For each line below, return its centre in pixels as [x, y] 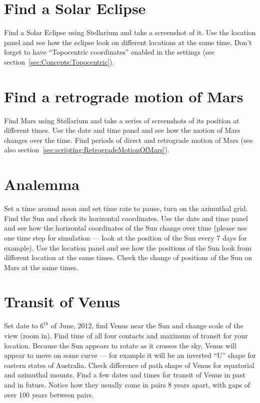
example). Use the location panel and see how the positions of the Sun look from [128, 247]
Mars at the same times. [41, 267]
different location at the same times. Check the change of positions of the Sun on [128, 257]
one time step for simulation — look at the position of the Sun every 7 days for [125, 237]
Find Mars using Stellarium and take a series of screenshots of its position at [122, 120]
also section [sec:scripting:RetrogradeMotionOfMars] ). [87, 150]
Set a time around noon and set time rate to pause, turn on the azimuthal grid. [126, 208]
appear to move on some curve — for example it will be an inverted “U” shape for [130, 355]
